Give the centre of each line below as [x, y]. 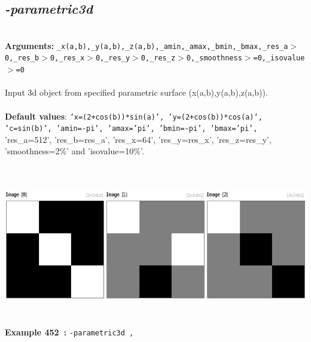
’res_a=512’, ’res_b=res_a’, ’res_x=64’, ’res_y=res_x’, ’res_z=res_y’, [138, 139]
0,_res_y [113, 58]
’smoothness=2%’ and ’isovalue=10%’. [74, 151]
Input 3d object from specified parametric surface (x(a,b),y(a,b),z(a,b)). [136, 92]
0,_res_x [67, 58]
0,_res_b [22, 58]
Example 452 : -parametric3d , [69, 332]
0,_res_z [158, 58]
